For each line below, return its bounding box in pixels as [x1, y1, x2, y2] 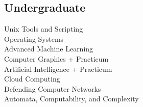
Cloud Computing [4, 73, 60, 84]
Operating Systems [4, 33, 64, 44]
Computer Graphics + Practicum [4, 53, 109, 64]
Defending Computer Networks [4, 83, 101, 94]
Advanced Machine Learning [4, 43, 93, 54]
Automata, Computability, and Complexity [4, 93, 139, 104]
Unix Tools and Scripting [4, 23, 83, 34]
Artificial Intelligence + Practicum [4, 63, 112, 74]
